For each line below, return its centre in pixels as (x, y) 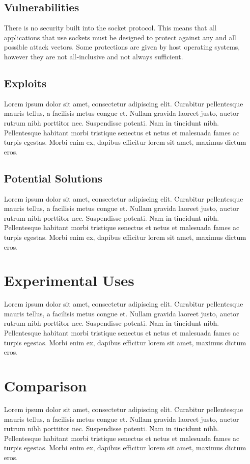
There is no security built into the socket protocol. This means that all (110, 28)
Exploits (25, 83)
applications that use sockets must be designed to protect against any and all (120, 37)
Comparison (45, 385)
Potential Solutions (53, 178)
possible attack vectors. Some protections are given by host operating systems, (122, 47)
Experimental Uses (69, 280)
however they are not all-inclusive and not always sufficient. (94, 56)
